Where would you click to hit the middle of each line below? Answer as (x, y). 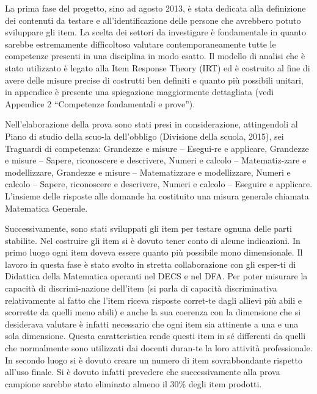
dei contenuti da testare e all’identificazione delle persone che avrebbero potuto (153, 20)
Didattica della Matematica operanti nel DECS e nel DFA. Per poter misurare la (156, 276)
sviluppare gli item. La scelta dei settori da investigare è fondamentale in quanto (155, 32)
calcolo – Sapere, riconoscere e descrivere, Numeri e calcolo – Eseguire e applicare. (159, 184)
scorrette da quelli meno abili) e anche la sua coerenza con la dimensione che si (153, 312)
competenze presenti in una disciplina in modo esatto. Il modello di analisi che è (155, 56)
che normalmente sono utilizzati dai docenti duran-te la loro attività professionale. (159, 348)
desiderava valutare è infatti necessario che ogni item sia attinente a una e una (152, 324)
